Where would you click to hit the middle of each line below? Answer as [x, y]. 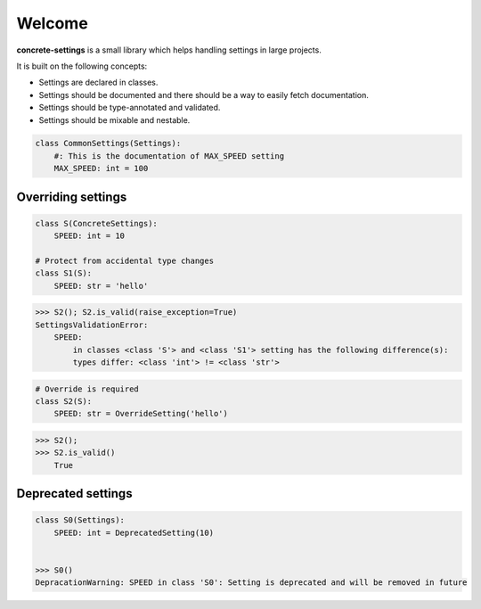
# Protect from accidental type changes [124, 261]
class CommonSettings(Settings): [108, 144]
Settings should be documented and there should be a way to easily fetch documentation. [204, 95]
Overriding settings [72, 197]
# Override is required [87, 389]
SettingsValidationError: [92, 325]
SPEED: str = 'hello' [101, 286]
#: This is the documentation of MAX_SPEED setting [169, 156]
